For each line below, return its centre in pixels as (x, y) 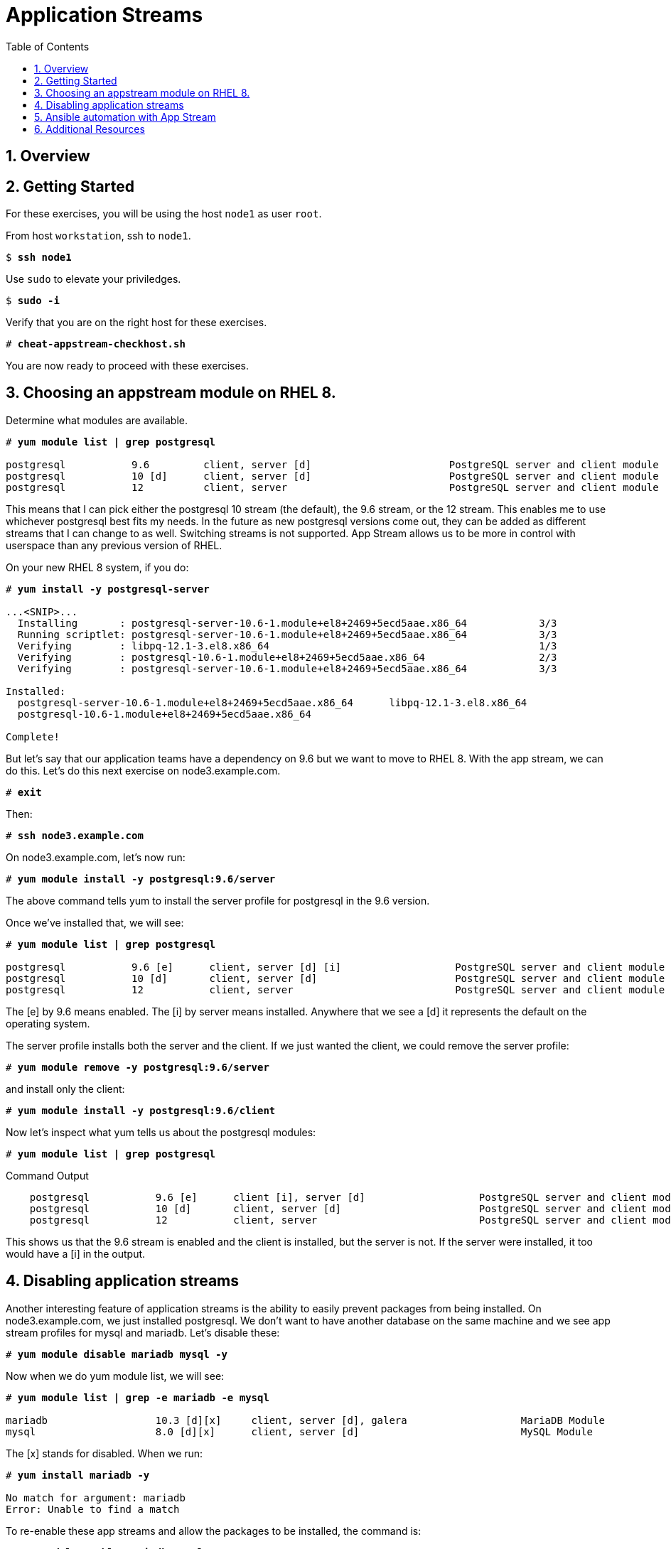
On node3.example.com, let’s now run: (96, 857)
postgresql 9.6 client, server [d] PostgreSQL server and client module (332, 464)
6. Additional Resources (90, 129)
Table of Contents (48, 46)
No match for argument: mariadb (96, 1497)
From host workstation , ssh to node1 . (98, 236)
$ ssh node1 (39, 258)
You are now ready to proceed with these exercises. (127, 366)
